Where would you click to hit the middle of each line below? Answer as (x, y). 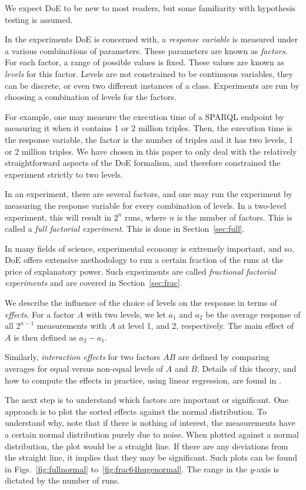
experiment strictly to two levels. (64, 174)
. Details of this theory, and (247, 369)
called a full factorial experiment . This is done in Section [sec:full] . (125, 229)
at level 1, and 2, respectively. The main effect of (206, 326)
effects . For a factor (40, 314)
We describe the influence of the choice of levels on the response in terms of (141, 303)
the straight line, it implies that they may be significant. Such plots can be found (151, 457)
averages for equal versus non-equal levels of (84, 369)
